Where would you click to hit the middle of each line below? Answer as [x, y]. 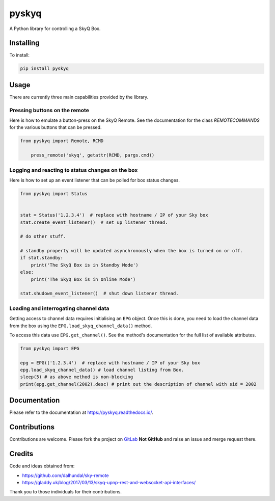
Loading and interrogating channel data [59, 308]
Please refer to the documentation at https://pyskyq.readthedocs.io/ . [81, 412]
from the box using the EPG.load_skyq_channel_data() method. [81, 326]
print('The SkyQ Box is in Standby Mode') [85, 265]
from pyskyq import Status [54, 193]
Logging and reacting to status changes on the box [74, 170]
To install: [20, 55]
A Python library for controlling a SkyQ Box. [55, 29]
